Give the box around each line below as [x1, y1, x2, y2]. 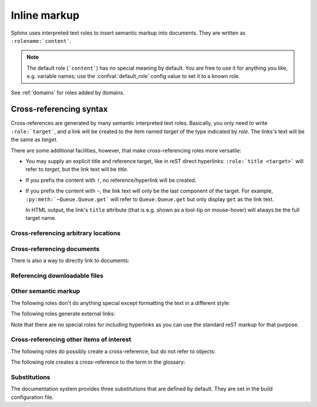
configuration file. [11, 394, 54, 401]
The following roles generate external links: [11, 310, 116, 317]
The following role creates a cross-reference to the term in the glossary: [11, 358, 186, 366]
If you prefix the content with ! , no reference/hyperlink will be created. [25, 177, 197, 184]
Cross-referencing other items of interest [11, 335, 131, 344]
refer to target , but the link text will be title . [25, 166, 129, 173]
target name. [25, 215, 57, 222]
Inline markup [11, 9, 80, 22]
